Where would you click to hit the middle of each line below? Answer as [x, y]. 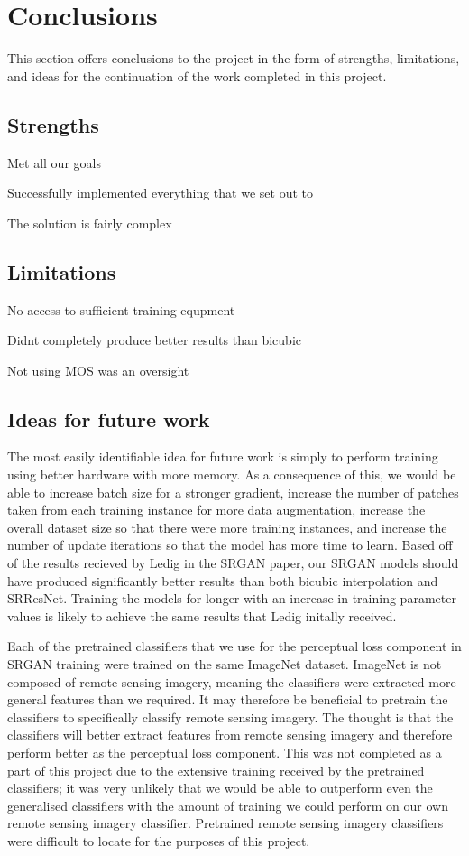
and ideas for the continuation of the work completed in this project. [197, 75]
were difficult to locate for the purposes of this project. [159, 840]
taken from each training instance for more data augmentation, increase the [216, 510]
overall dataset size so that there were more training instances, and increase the [227, 527]
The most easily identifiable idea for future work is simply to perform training [223, 456]
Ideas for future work [109, 419]
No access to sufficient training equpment [121, 309]
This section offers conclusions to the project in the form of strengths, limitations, [234, 58]
